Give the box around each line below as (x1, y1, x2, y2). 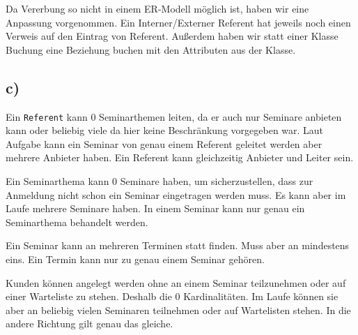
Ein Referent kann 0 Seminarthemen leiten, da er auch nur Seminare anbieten (6, 109, 342, 124)
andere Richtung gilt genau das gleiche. (6, 316, 173, 331)
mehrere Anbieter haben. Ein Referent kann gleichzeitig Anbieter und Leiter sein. (6, 150, 354, 165)
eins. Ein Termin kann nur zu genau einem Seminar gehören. (6, 251, 265, 266)
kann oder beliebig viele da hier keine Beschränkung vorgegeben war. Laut (6, 123, 324, 137)
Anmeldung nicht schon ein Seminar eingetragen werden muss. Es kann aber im (6, 187, 346, 202)
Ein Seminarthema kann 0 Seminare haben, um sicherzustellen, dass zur (6, 174, 313, 188)
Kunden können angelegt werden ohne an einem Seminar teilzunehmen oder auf (6, 275, 346, 290)
